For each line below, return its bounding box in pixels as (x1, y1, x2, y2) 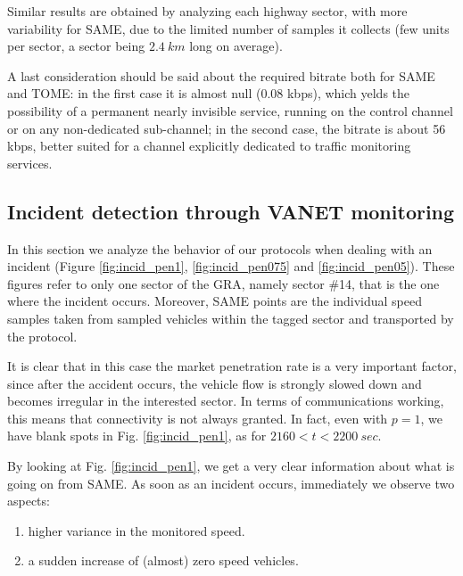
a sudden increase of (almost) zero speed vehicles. (28, 551, 299, 570)
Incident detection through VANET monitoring (7, 197, 455, 225)
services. (7, 153, 53, 172)
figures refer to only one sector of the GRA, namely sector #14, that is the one (7, 274, 440, 292)
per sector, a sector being (7, 37, 145, 55)
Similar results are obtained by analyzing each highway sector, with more (7, 2, 408, 20)
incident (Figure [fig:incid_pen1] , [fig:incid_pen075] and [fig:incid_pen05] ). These (7, 257, 455, 276)
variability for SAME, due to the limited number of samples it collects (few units (7, 19, 450, 37)
